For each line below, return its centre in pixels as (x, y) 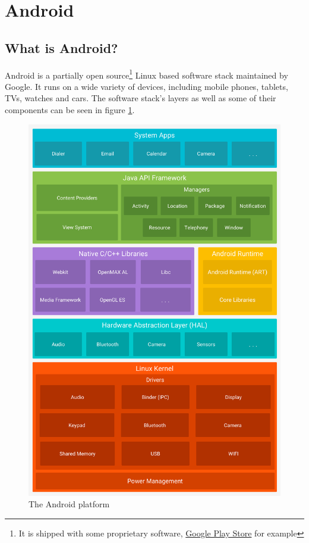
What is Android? (62, 47)
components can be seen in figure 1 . (70, 110)
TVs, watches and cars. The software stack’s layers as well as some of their (141, 98)
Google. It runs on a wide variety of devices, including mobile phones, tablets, (146, 86)
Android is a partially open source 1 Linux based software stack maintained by (146, 74)
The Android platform (69, 504)
